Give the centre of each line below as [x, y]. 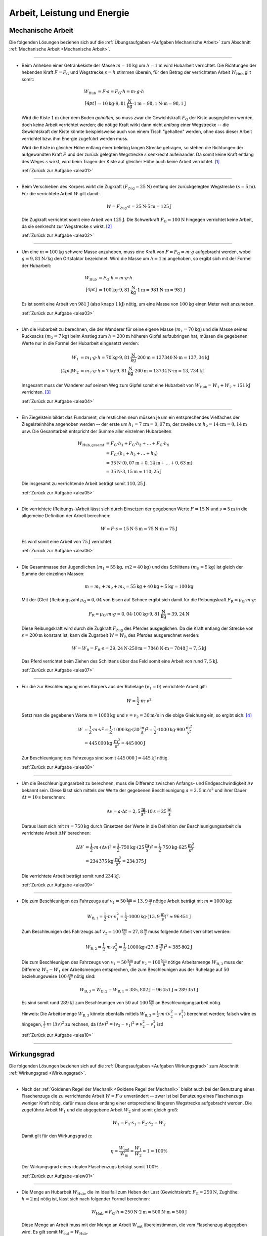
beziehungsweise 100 [44, 976]
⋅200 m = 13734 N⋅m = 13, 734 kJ [168, 371]
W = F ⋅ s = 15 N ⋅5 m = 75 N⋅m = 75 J [139, 529]
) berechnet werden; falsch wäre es [220, 1014]
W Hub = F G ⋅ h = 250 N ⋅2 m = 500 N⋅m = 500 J [139, 1212]
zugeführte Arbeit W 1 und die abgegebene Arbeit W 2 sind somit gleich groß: [100, 1110]
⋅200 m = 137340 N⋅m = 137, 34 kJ [173, 357]
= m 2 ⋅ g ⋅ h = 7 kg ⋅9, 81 [104, 371]
